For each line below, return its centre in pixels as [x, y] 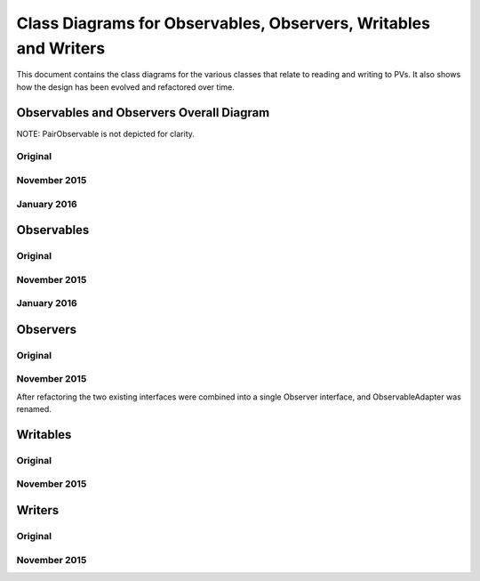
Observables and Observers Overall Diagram [143, 113]
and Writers [61, 48]
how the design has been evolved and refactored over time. [125, 87]
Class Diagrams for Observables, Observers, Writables [224, 23]
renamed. [34, 409]
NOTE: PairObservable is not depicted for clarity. [106, 133]
